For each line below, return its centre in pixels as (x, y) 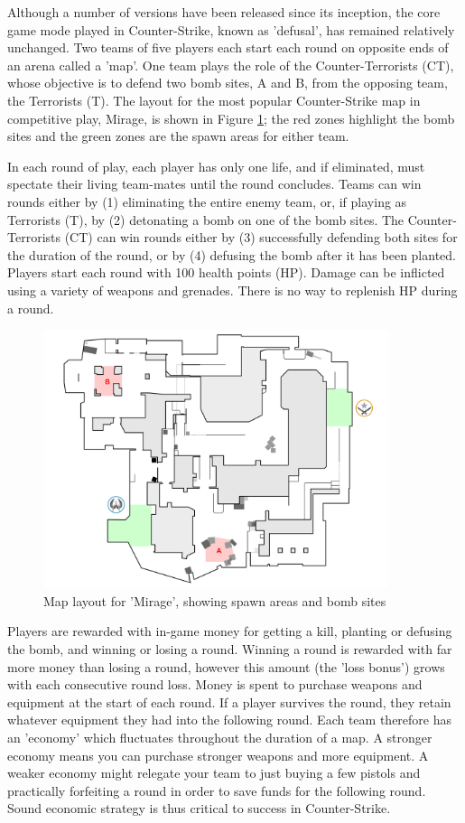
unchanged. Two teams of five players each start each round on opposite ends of (228, 47)
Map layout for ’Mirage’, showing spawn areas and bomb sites (215, 600)
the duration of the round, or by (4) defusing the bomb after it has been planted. (232, 254)
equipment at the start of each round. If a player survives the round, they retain (229, 701)
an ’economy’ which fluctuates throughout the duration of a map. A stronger (220, 738)
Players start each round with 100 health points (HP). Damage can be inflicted (226, 272)
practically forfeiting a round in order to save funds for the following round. (217, 790)
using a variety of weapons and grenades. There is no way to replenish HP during (232, 290)
